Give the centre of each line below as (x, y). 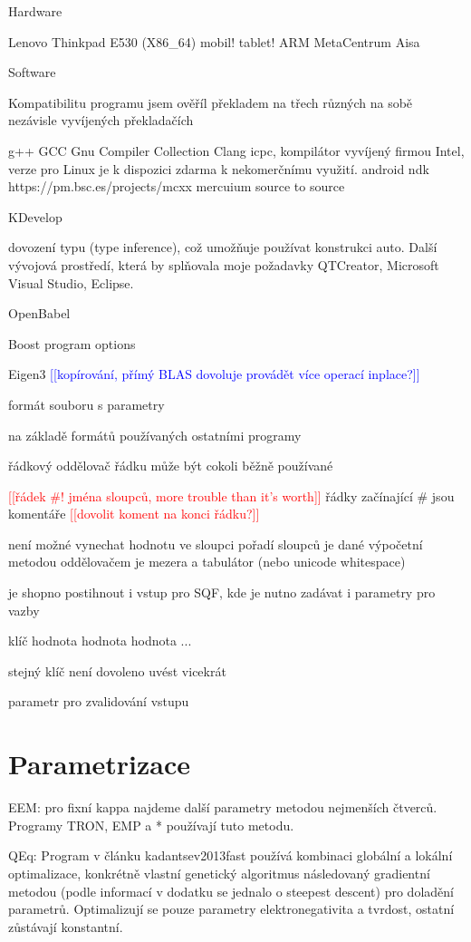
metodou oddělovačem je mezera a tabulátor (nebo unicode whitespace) (207, 562)
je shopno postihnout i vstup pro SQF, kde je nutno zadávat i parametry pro (222, 592)
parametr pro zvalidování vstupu (99, 701)
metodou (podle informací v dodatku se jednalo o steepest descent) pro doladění (231, 891)
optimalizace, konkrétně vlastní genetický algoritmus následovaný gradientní (219, 873)
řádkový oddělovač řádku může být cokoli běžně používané (171, 466)
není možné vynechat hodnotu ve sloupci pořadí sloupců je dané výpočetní (216, 544)
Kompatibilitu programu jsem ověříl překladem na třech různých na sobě (211, 102)
